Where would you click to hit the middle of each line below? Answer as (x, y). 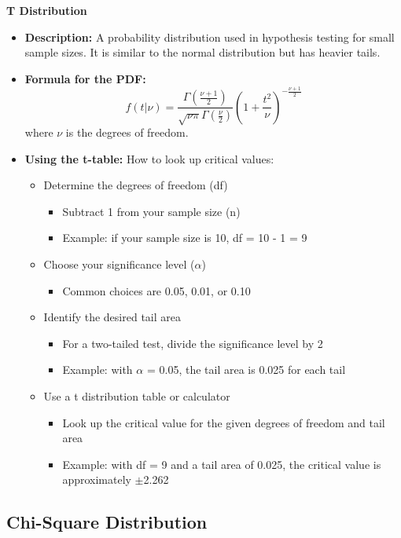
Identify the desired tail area (112, 317)
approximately (97, 479)
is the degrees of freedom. (127, 132)
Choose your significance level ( (119, 264)
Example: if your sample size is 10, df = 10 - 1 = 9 (185, 238)
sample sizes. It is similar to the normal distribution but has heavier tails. (202, 52)
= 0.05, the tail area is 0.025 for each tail (246, 370)
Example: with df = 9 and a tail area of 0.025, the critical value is (222, 464)
